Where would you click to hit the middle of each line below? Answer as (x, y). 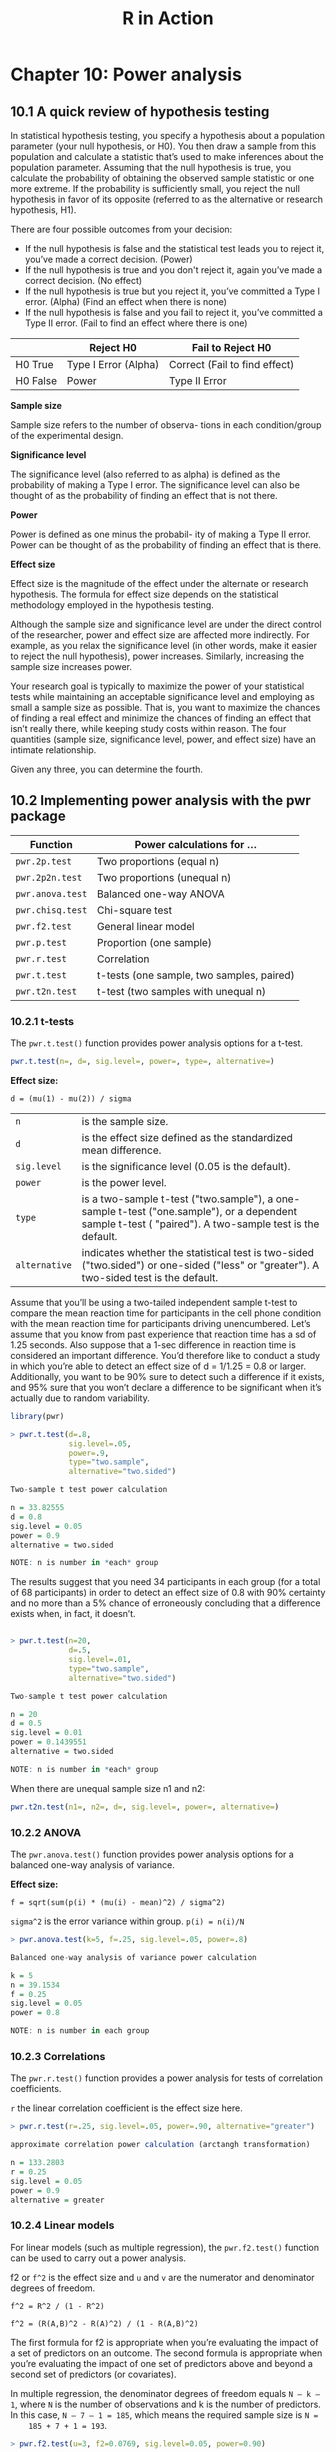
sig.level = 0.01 (46, 1733)
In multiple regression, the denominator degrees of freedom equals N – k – (165, 2393)
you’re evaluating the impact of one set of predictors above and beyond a (161, 2363)
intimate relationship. (53, 750)
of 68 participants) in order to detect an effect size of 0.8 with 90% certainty (168, 1593)
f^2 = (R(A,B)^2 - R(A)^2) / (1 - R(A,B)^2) (104, 2323)
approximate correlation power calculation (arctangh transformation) (160, 2145)
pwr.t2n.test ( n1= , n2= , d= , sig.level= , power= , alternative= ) (145, 1807)
